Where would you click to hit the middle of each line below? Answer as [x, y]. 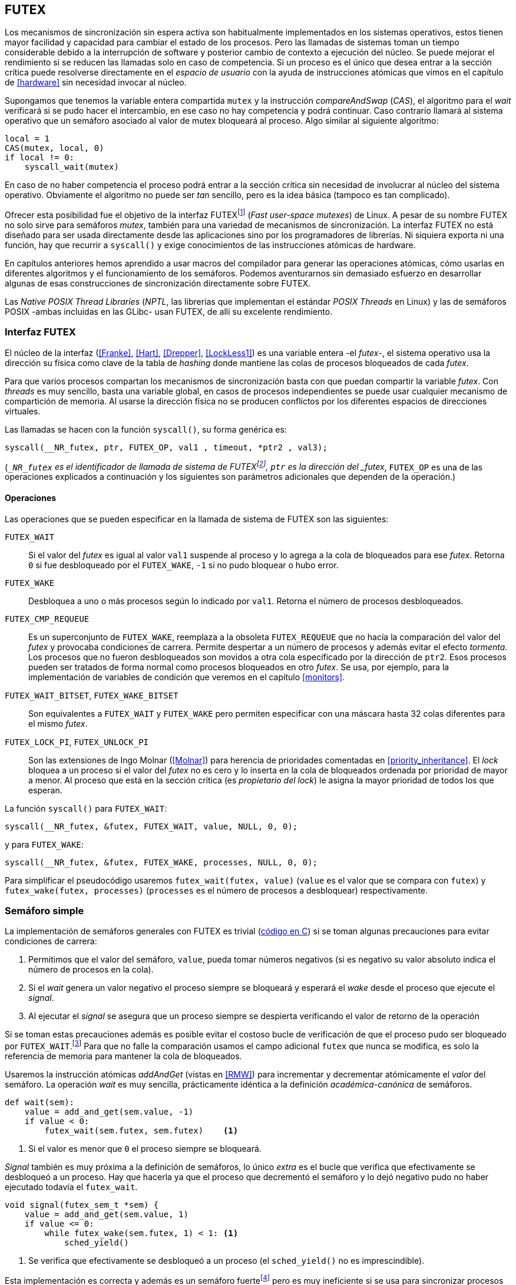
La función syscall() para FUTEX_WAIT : [86, 808]
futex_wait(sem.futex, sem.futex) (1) [141, 1131]
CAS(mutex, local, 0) [54, 148]
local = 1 [27, 139]
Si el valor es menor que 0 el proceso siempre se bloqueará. [145, 1149]
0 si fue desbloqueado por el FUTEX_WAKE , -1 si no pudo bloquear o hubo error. [183, 565]
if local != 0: [40, 158]
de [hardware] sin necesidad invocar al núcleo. [96, 83]
